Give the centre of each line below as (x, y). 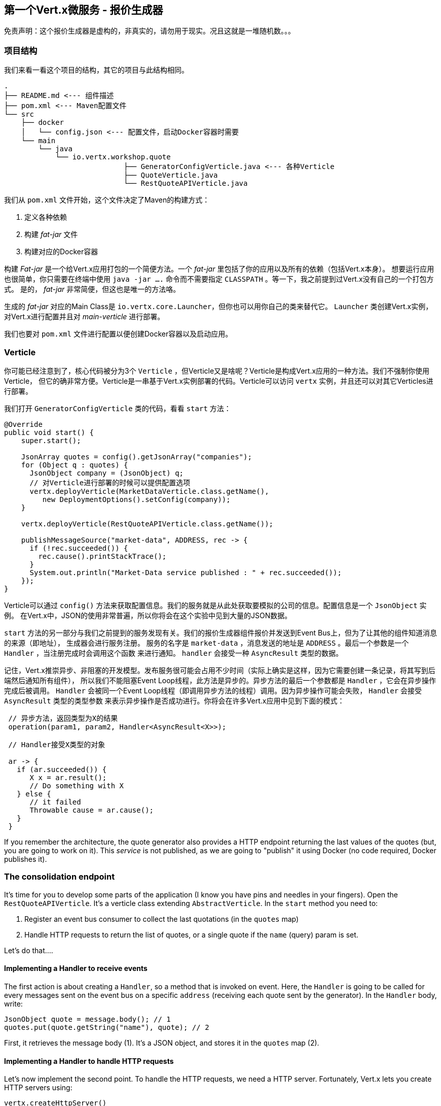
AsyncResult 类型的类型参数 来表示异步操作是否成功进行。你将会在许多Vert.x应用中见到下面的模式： (174, 700)
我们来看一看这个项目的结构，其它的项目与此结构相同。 (96, 70)
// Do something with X (77, 785)
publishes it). (26, 859)
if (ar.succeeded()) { (62, 769)
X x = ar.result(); (68, 777)
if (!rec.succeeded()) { (79, 548)
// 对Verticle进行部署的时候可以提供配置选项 (110, 482)
